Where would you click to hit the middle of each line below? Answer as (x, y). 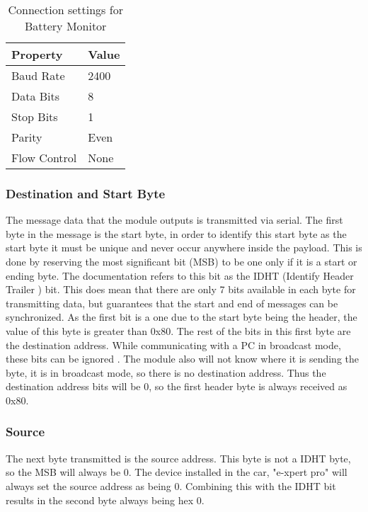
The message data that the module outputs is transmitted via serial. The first (174, 220)
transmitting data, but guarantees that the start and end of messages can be (172, 303)
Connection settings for (65, 10)
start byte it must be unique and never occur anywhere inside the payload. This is (184, 248)
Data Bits (36, 96)
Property (37, 54)
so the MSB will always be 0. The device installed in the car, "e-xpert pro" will (177, 472)
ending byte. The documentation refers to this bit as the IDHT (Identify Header (180, 275)
